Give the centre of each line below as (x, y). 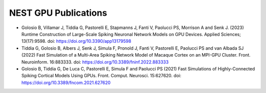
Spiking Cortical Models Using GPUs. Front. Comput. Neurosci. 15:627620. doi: (101, 76)
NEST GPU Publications (58, 13)
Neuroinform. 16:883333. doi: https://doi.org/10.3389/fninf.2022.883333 (95, 62)
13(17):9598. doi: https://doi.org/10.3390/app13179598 (76, 41)
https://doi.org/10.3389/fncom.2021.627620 (66, 82)
